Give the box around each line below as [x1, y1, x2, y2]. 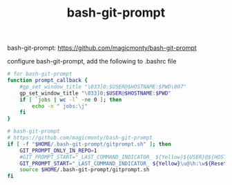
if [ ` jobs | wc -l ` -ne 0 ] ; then [19, 96, 122, 103]
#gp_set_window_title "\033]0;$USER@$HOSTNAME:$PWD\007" [19, 83, 187, 90]
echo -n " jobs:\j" [32, 102, 88, 110]
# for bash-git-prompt [7, 70, 72, 77]
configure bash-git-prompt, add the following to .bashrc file [7, 57, 177, 66]
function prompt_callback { [7, 77, 88, 84]
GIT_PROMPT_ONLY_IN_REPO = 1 [19, 147, 97, 154]
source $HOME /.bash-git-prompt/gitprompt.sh [19, 166, 150, 173]
